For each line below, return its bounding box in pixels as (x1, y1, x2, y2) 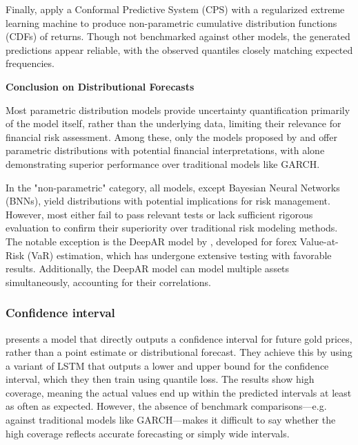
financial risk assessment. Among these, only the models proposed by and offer (6, 129, 337, 144)
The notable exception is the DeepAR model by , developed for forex (6, 234, 297, 248)
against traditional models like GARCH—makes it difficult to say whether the (6, 413, 336, 427)
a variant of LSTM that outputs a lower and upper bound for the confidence (6, 358, 329, 372)
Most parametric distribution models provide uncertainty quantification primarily (6, 102, 350, 117)
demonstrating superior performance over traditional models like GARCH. (6, 156, 320, 171)
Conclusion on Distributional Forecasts (6, 79, 195, 93)
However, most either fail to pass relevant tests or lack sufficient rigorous (6, 207, 313, 221)
